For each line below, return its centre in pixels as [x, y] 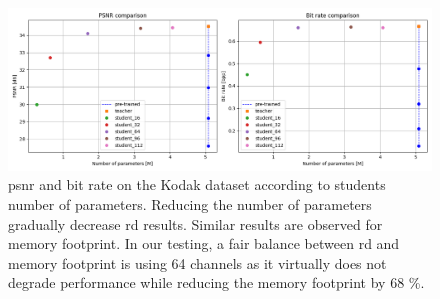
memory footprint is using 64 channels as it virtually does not [197, 262]
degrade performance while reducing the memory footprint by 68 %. [216, 282]
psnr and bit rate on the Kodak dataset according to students [197, 184]
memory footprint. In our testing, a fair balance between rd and [204, 243]
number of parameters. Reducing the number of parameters [190, 203]
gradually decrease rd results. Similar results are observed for [195, 223]
